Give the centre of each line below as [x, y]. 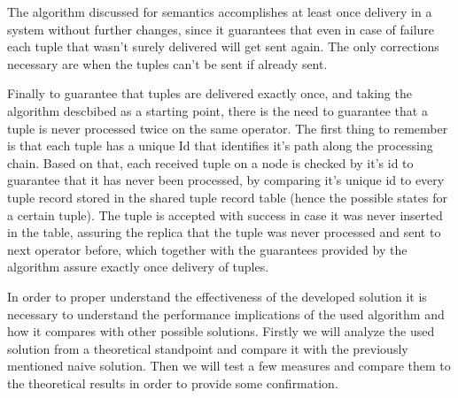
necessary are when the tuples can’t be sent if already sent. [167, 63]
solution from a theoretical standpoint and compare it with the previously [208, 348]
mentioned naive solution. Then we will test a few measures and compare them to [229, 366]
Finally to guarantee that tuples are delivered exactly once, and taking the [210, 93]
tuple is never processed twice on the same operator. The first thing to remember [228, 128]
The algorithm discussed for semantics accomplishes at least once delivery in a [220, 11]
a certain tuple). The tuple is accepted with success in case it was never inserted [225, 214]
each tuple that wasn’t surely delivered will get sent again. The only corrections [223, 46]
